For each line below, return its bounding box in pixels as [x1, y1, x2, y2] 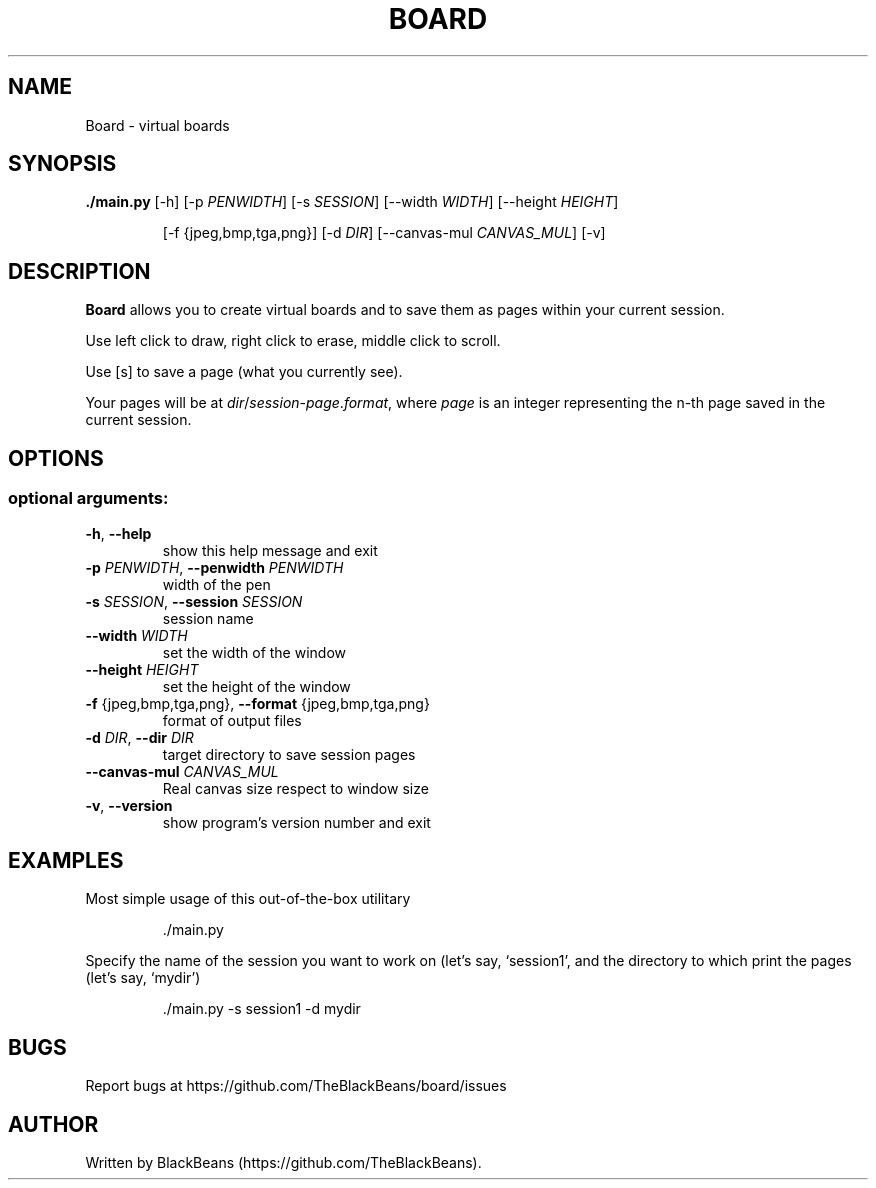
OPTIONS [8, 445, 104, 471]
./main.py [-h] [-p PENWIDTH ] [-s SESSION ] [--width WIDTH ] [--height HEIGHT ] [85, 193, 619, 211]
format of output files [162, 711, 302, 729]
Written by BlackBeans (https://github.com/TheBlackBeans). [85, 1154, 482, 1172]
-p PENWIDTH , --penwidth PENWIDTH [85, 558, 344, 576]
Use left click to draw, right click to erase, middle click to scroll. [85, 332, 501, 350]
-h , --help [85, 524, 152, 542]
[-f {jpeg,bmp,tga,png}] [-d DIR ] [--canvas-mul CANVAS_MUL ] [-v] [162, 224, 606, 242]
